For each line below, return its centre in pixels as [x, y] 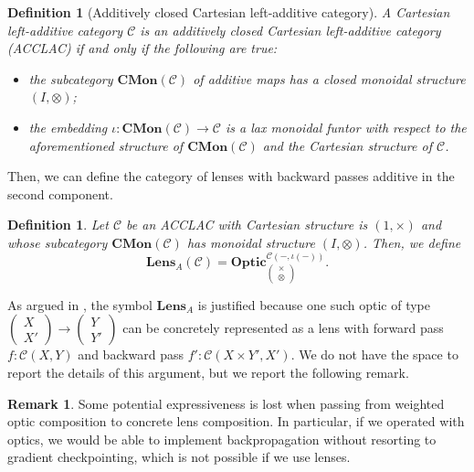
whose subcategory [58, 242]
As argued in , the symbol [80, 304]
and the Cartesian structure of [347, 145]
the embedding [68, 127]
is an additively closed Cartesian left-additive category [290, 30]
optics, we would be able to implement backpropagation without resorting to [222, 439]
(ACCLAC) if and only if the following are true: [142, 48]
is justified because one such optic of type [314, 304]
